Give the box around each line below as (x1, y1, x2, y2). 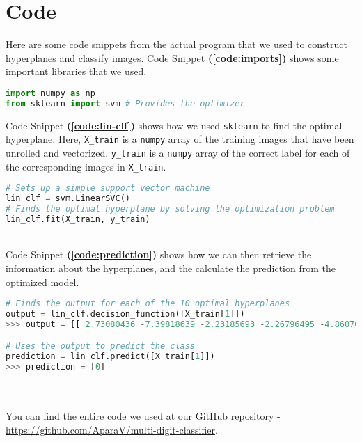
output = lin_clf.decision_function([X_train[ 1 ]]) (6, 309, 245, 319)
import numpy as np (6, 88, 95, 98)
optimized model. (6, 274, 79, 289)
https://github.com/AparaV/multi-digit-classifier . (6, 422, 218, 436)
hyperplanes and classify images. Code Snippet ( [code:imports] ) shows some (6, 50, 339, 65)
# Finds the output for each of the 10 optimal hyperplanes (6, 299, 290, 309)
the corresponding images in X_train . (6, 159, 166, 173)
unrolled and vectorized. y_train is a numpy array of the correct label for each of (6, 145, 350, 159)
